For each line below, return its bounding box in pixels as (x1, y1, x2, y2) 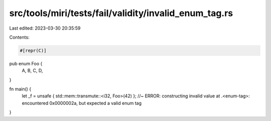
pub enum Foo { (9, 60, 43, 66)
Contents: (9, 34, 30, 40)
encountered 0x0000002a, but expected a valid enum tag (22, 100, 142, 106)
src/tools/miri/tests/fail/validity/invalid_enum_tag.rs (9, 8, 233, 19)
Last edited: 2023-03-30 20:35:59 (9, 25, 81, 31)
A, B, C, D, (22, 68, 43, 74)
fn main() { (9, 86, 32, 92)
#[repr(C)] (20, 48, 47, 53)
